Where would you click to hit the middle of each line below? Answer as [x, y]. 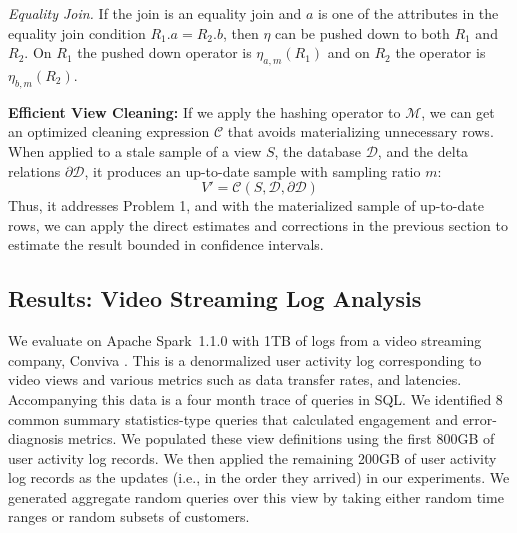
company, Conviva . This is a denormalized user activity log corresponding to [245, 359]
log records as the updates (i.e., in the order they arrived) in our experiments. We [259, 477]
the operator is [440, 52]
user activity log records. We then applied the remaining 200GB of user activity [252, 457]
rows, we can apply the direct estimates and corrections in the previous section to [258, 224]
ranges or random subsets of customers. [129, 516]
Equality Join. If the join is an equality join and [155, 13]
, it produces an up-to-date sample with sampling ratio [252, 170]
